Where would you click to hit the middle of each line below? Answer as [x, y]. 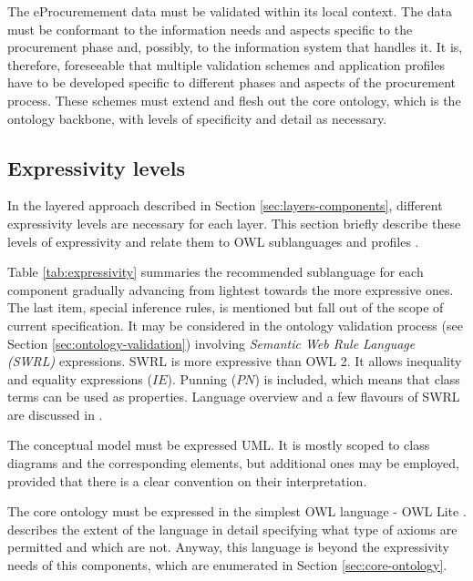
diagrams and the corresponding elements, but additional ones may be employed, [233, 463]
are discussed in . [55, 414]
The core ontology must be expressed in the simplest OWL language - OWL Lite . [237, 511]
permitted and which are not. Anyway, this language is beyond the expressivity [228, 547]
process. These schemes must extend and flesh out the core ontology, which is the [234, 100]
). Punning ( [202, 378]
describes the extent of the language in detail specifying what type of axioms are [232, 529]
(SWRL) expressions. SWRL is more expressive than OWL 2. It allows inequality [235, 361]
